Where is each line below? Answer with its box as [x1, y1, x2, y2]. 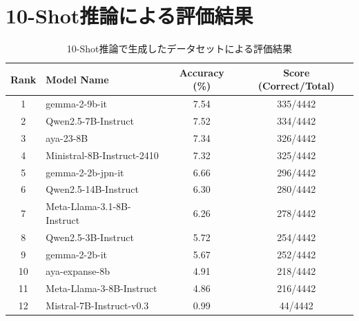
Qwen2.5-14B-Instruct [46, 182, 139, 196]
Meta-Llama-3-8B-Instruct [46, 281, 157, 296]
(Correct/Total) [258, 79, 335, 93]
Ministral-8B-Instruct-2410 [46, 147, 159, 162]
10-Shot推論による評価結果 [6, 1, 253, 30]
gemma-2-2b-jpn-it [46, 165, 124, 179]
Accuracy [179, 65, 224, 79]
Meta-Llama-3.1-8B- [46, 199, 131, 214]
